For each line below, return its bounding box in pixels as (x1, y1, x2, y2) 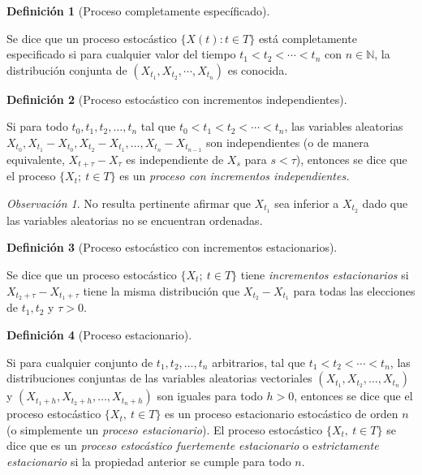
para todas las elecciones (293, 282, 416, 299)
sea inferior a (274, 194, 339, 211)
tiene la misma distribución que (83, 282, 240, 299)
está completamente (258, 29, 357, 46)
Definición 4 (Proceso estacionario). (6, 326, 192, 343)
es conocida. (227, 61, 288, 78)
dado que (362, 194, 408, 211)
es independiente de (126, 150, 224, 167)
